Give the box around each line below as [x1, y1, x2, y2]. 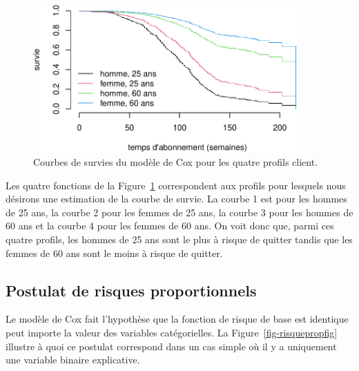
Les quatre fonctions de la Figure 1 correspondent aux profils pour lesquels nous [6, 178, 346, 192]
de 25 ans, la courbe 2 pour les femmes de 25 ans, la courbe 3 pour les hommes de [6, 204, 353, 219]
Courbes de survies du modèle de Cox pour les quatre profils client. [33, 154, 318, 169]
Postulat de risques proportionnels [6, 279, 257, 301]
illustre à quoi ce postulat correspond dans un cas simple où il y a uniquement [6, 339, 337, 353]
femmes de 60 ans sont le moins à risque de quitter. [6, 245, 223, 260]
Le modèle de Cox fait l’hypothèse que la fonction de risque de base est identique [6, 312, 349, 326]
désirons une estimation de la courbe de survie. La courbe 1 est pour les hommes [6, 191, 347, 206]
